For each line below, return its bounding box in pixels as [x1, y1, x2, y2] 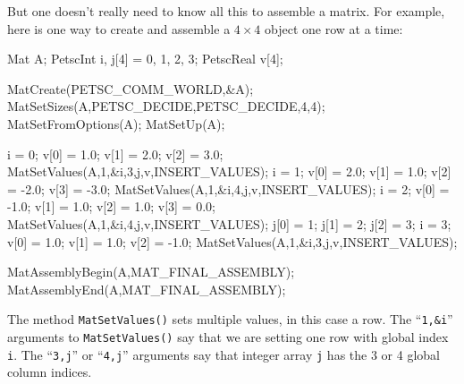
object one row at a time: [265, 19, 403, 38]
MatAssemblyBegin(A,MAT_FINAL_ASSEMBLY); [7, 262, 295, 281]
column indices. [7, 363, 92, 381]
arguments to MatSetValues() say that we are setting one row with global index [7, 327, 449, 346]
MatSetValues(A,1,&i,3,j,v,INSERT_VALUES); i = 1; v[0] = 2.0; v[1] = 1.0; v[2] [7, 162, 451, 181]
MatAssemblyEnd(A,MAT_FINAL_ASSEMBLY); [7, 279, 286, 298]
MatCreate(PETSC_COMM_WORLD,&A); [7, 79, 254, 98]
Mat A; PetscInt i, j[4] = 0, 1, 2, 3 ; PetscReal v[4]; [7, 49, 283, 68]
